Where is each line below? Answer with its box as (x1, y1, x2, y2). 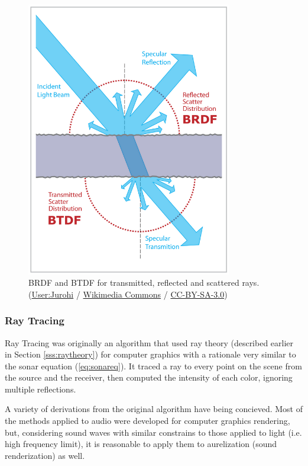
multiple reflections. (5, 382, 76, 395)
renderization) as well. (5, 449, 85, 461)
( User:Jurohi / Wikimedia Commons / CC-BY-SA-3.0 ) (28, 288, 228, 300)
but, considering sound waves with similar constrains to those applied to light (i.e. (5, 426, 302, 438)
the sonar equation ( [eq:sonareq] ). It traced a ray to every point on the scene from (5, 359, 302, 372)
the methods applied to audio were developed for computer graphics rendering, (5, 414, 290, 427)
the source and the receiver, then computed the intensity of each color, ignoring (5, 371, 293, 384)
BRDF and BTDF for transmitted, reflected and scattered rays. (28, 276, 260, 289)
